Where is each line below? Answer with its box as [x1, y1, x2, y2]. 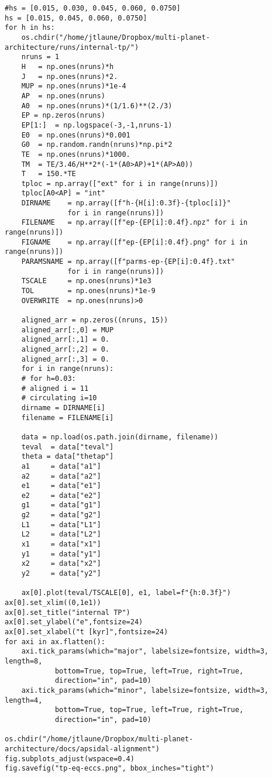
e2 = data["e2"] [21, 491, 101, 500]
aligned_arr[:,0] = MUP [21, 325, 114, 334]
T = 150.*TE [21, 170, 76, 178]
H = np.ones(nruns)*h [21, 62, 114, 71]
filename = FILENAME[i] [21, 413, 114, 422]
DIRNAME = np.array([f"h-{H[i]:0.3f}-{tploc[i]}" [21, 199, 231, 208]
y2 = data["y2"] [21, 569, 101, 578]
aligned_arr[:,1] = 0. [21, 335, 109, 344]
